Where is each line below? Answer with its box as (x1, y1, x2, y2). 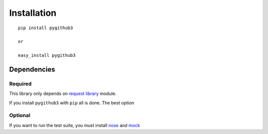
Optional (9, 112, 31, 119)
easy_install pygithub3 (18, 52, 76, 58)
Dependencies (9, 65, 56, 74)
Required (9, 80, 32, 87)
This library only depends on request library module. (9, 90, 117, 96)
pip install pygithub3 (18, 25, 73, 31)
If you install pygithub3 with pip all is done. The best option (9, 99, 134, 106)
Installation (9, 7, 57, 18)
